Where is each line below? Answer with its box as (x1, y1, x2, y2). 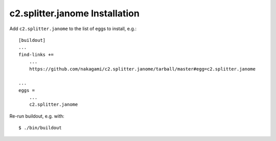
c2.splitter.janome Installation (9, 8, 140, 19)
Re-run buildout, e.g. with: (9, 113, 65, 119)
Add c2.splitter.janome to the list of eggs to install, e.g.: (9, 26, 136, 32)
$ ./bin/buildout (18, 125, 62, 131)
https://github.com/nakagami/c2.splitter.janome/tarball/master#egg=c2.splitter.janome (29, 66, 256, 72)
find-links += (18, 52, 54, 57)
